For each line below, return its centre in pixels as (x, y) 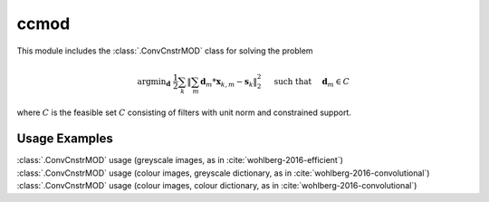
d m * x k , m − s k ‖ (229, 82)
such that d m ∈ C (312, 82)
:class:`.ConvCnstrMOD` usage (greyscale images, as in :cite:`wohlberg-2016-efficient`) (180, 160)
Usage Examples (65, 139)
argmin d (154, 82)
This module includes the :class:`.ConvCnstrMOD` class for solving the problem (165, 51)
